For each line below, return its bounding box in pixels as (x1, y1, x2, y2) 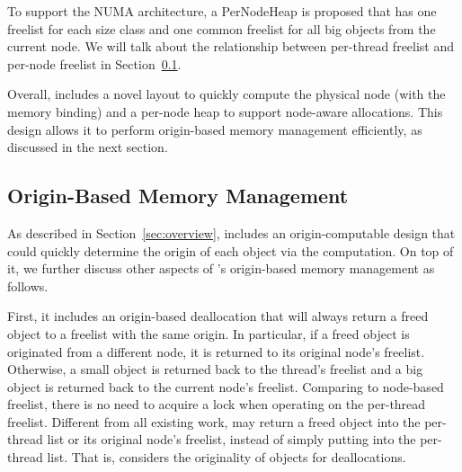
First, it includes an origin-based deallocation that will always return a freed (7, 307, 429, 325)
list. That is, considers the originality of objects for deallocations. (47, 448, 406, 467)
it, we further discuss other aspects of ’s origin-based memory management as (7, 259, 435, 278)
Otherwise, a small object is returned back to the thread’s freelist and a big (7, 360, 423, 378)
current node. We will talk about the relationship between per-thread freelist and (7, 37, 455, 56)
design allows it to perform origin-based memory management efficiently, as (7, 120, 422, 138)
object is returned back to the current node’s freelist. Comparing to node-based (7, 377, 444, 396)
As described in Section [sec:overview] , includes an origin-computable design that (7, 223, 456, 242)
